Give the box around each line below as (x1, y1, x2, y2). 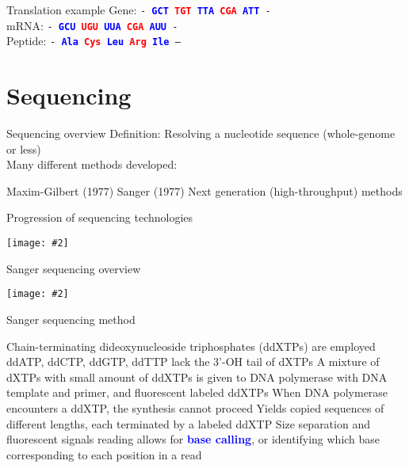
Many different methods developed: (6, 156, 178, 173)
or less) (6, 140, 41, 157)
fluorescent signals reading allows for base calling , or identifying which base (6, 431, 380, 447)
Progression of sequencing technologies (6, 209, 193, 226)
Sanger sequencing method (6, 310, 136, 327)
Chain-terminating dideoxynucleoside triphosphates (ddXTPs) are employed (6, 337, 376, 354)
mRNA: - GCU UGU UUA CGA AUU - (6, 17, 178, 33)
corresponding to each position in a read (6, 446, 202, 462)
